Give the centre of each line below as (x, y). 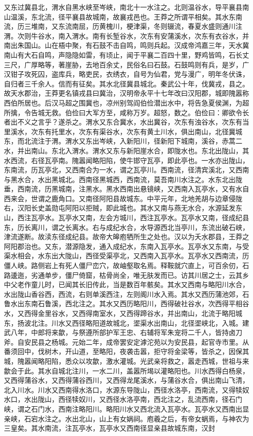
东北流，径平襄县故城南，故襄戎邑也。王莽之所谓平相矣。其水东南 (136, 16)
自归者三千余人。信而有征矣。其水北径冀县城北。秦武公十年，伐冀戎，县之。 (126, 83)
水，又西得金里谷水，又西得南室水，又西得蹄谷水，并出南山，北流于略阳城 (123, 313)
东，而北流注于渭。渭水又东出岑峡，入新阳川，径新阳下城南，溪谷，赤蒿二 (123, 141)
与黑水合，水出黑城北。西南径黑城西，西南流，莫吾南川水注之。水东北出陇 (123, 179)
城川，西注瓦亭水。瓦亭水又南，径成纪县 (184, 218)
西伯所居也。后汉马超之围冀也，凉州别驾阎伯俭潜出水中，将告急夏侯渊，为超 (126, 102)
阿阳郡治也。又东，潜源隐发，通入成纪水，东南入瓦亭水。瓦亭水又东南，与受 (126, 246)
